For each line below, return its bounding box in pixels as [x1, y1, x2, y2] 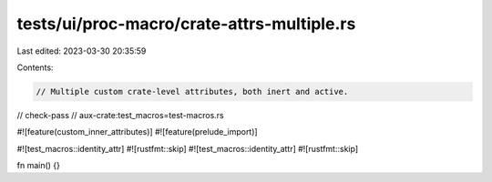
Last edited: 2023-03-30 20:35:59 [16, 45, 147, 56]
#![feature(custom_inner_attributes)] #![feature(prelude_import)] [16, 126, 259, 137]
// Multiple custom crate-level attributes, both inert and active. [36, 86, 349, 96]
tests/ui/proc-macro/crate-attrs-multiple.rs [16, 14, 356, 34]
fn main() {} [16, 160, 61, 171]
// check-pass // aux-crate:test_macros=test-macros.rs [16, 109, 224, 120]
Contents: [16, 62, 54, 73]
